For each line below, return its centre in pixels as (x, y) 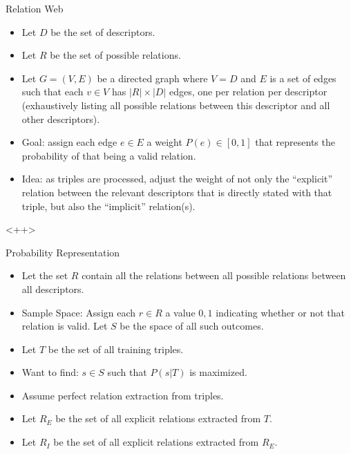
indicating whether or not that (280, 312)
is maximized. (218, 372)
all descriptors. (53, 289)
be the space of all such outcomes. (192, 326)
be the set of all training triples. (116, 349)
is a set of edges (303, 78)
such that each (53, 92)
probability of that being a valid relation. (109, 155)
